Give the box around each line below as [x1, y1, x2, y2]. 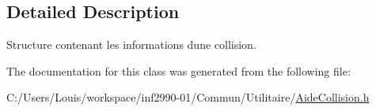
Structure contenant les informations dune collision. [6, 36, 256, 53]
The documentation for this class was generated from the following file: [6, 62, 351, 79]
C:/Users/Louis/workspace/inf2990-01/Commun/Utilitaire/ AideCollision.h [6, 89, 370, 105]
